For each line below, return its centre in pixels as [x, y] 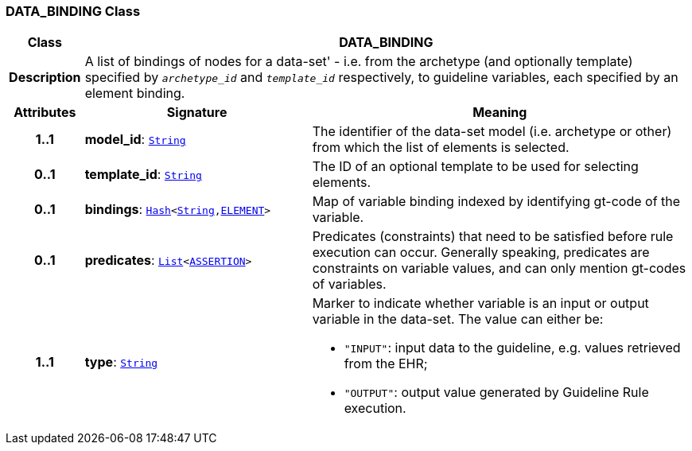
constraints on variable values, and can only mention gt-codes [499, 268]
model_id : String [135, 140]
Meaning [500, 113]
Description [45, 78]
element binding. [135, 93]
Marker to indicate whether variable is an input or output [480, 303]
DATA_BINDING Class [73, 11]
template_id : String [143, 175]
